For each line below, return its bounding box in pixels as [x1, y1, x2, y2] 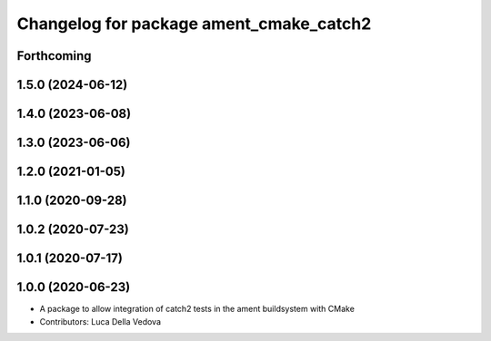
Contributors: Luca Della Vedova [39, 316, 162, 326]
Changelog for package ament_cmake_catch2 [16, 14, 372, 34]
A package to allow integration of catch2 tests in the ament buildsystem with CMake [39, 304, 355, 315]
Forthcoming [16, 48, 92, 63]
